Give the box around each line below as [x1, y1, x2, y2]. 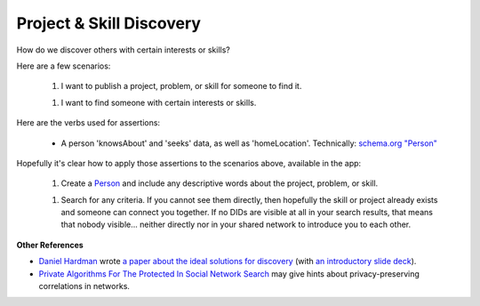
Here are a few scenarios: [16, 60, 111, 71]
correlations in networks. [38, 281, 131, 292]
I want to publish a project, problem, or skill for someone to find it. [60, 81, 302, 92]
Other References [16, 239, 84, 250]
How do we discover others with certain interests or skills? [16, 44, 231, 55]
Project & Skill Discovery [16, 13, 202, 33]
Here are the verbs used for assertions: [16, 117, 160, 128]
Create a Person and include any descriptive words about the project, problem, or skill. [60, 178, 379, 189]
